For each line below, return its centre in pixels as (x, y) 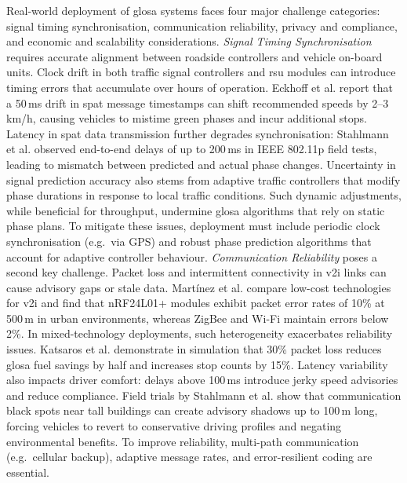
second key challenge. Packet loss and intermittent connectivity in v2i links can (196, 272)
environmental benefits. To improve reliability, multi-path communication (183, 441)
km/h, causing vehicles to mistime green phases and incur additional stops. (187, 118)
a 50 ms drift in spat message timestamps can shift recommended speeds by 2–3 (198, 102)
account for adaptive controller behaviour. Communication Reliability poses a (192, 256)
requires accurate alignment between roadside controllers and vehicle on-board (194, 56)
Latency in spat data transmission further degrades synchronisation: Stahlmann (198, 133)
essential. (28, 472)
